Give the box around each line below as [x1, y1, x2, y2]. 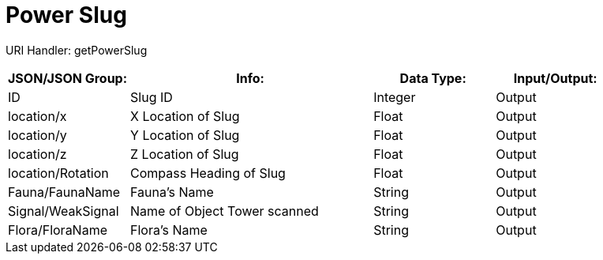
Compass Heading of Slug [130, 164, 286, 181]
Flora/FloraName [8, 221, 107, 238]
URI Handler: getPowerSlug [6, 43, 148, 57]
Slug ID [130, 89, 173, 105]
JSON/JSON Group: [8, 70, 128, 86]
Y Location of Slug [130, 126, 240, 143]
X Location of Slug [130, 107, 240, 124]
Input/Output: [513, 70, 597, 86]
